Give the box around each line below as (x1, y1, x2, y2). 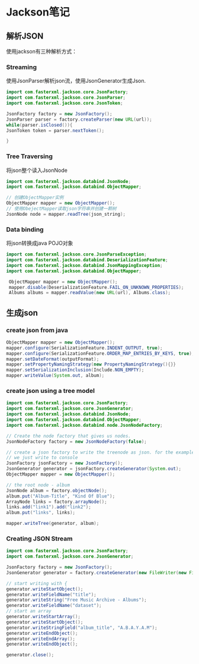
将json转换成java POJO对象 (6, 240, 73, 247)
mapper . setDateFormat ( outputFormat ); (6, 356, 99, 362)
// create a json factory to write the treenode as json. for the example (6, 449, 195, 455)
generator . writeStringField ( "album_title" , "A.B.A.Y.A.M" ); (6, 625, 158, 631)
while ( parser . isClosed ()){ (6, 122, 73, 128)
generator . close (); (6, 652, 54, 658)
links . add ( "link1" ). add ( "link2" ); (6, 504, 92, 510)
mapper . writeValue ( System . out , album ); (6, 373, 105, 379)
